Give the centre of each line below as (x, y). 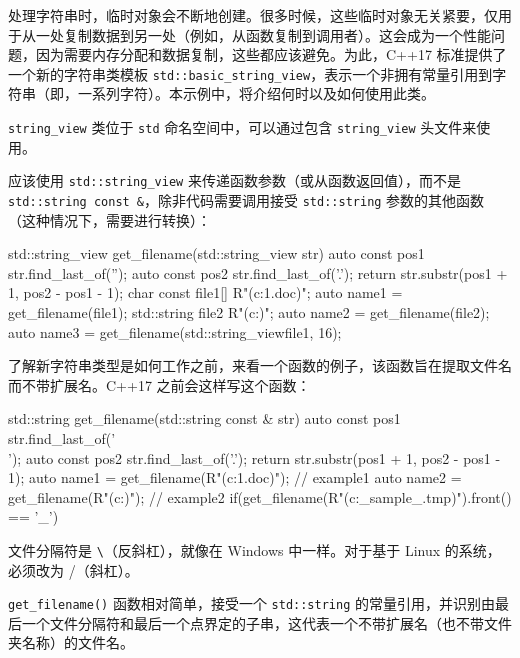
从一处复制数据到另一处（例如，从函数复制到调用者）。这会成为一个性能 (256, 34)
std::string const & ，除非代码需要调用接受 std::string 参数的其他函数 (246, 199)
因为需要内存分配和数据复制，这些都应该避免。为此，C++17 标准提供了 (271, 54)
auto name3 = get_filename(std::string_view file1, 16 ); (175, 331)
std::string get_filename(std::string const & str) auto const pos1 (204, 418)
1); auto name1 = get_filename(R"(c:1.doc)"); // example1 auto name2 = (235, 477)
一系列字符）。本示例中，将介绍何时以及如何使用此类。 (256, 93)
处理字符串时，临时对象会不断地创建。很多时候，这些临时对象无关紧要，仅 (253, 15)
